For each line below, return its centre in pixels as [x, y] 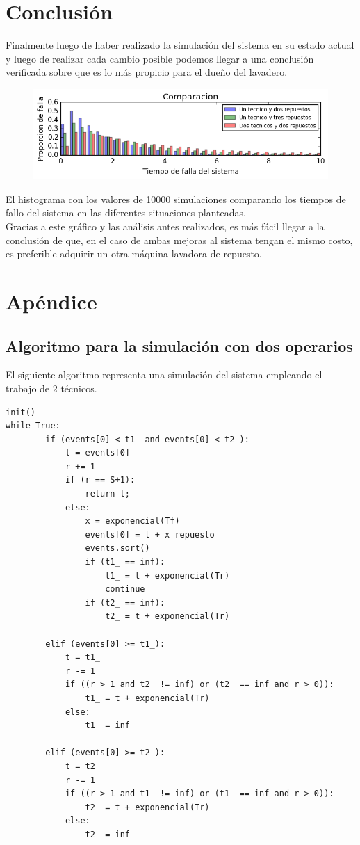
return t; [107, 494]
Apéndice [51, 301]
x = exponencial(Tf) [132, 521]
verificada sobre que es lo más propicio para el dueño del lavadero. [147, 72]
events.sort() [117, 548]
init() [21, 412]
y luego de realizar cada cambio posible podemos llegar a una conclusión [160, 58]
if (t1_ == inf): [125, 562]
